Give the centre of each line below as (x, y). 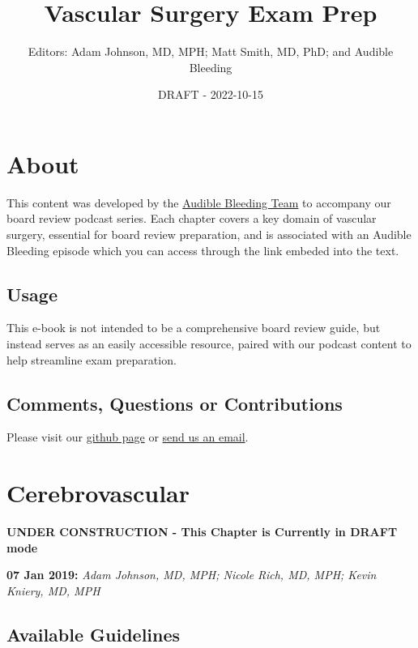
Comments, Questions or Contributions (175, 403)
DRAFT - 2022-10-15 (211, 94)
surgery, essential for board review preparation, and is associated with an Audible (209, 234)
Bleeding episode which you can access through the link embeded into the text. (203, 250)
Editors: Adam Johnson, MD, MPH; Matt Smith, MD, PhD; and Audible (211, 51)
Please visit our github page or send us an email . (128, 437)
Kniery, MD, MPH (53, 590)
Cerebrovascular (98, 493)
